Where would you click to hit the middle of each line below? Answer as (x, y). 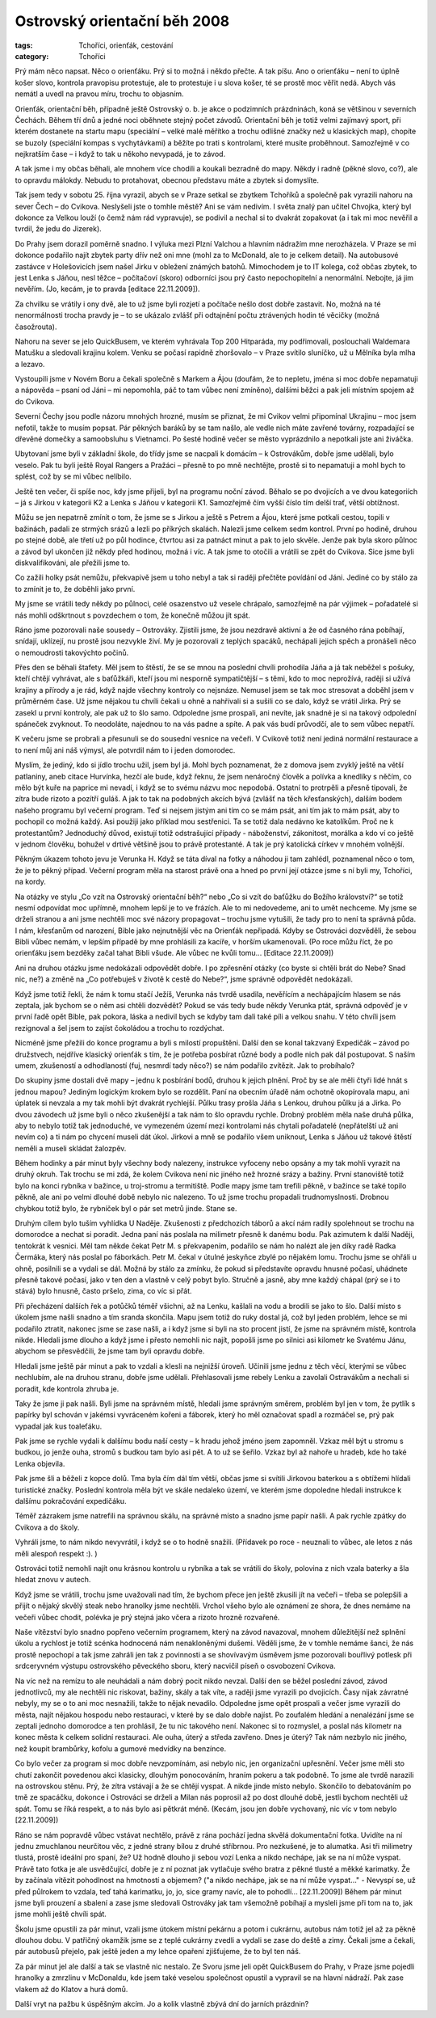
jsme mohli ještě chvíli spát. (61, 1914)
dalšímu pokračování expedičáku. (71, 1501)
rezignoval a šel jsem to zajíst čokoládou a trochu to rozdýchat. (120, 1028)
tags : (24, 45)
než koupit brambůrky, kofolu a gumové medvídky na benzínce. (120, 1748)
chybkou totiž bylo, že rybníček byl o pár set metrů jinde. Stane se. (126, 1208)
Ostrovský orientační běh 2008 (122, 21)
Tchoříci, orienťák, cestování (126, 45)
